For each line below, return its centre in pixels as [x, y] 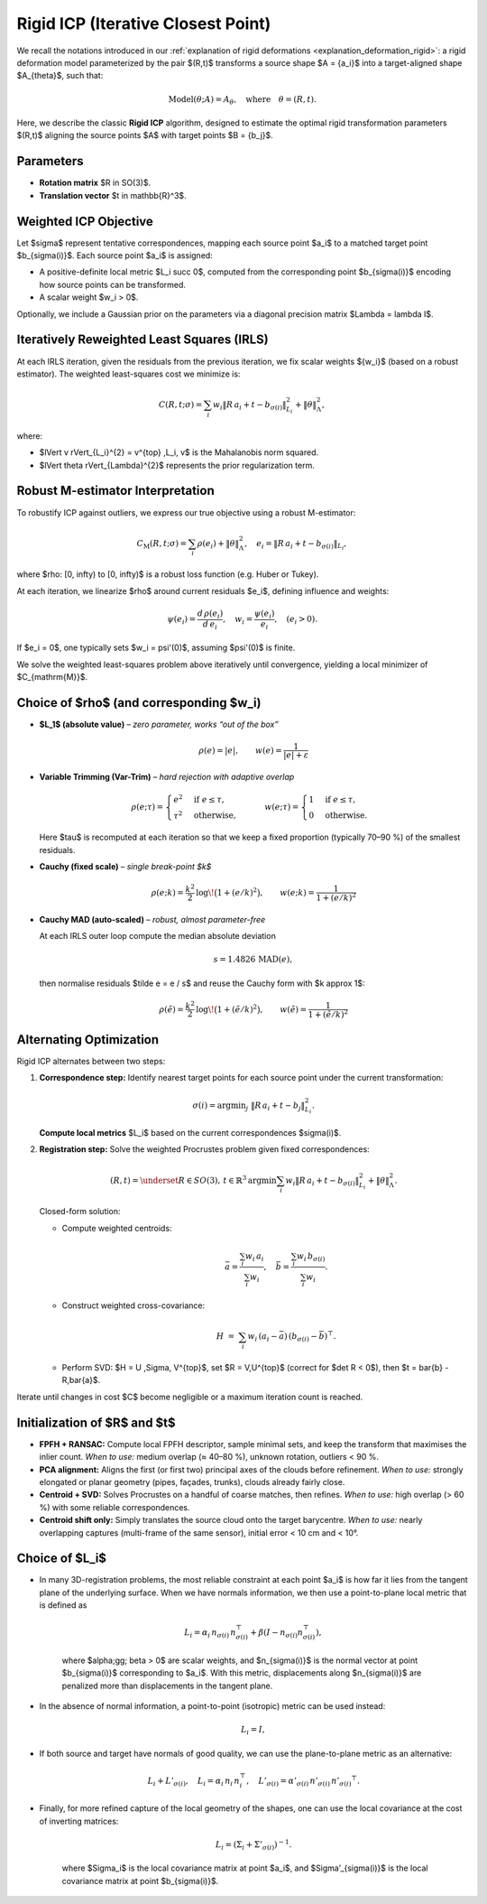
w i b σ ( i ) [311, 1257]
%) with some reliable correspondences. [115, 1507]
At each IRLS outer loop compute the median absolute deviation [158, 936]
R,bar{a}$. [81, 1380]
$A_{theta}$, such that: [60, 76]
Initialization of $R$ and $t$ [96, 1422]
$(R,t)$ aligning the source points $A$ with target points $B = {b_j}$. [145, 135]
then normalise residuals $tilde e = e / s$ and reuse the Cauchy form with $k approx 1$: [202, 983]
